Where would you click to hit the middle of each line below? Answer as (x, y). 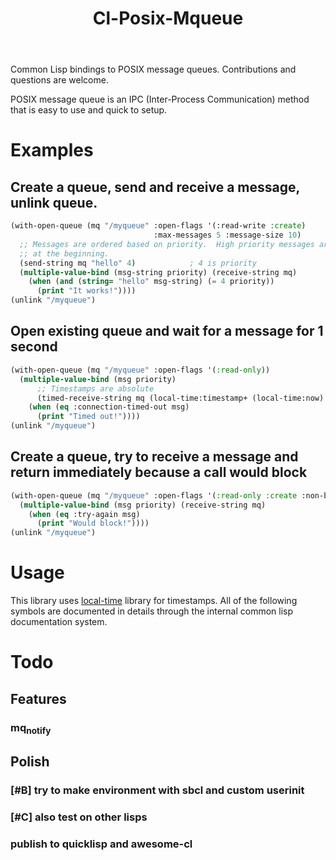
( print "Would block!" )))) (93, 523)
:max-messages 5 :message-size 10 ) (227, 235)
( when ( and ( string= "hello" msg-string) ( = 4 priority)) (151, 282)
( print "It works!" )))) (86, 291)
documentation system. (59, 622)
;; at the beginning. (64, 253)
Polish (30, 762)
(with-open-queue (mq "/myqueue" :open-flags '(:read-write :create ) (158, 226)
